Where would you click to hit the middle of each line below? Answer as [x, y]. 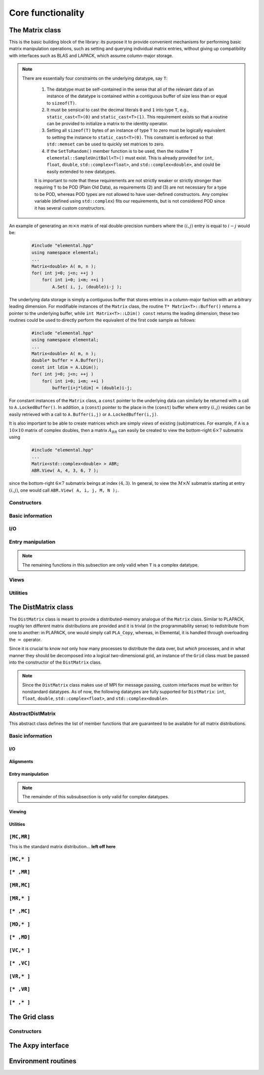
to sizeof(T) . [62, 103]
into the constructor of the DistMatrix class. [55, 662]
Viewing [18, 812]
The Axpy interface [39, 1046]
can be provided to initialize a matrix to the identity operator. [107, 123]
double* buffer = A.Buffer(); [68, 360]
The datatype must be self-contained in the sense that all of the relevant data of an [130, 89]
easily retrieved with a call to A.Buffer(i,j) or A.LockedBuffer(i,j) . [84, 414]
